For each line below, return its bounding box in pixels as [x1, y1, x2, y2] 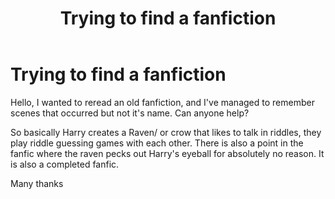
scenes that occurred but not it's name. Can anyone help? [10, 107, 250, 119]
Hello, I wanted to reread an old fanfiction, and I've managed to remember [10, 96, 315, 108]
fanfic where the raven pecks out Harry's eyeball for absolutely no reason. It [10, 147, 325, 159]
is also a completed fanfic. [10, 158, 120, 170]
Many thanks [10, 177, 64, 189]
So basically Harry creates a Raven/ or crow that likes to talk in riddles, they [10, 126, 322, 138]
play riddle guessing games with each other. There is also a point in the [10, 137, 304, 149]
